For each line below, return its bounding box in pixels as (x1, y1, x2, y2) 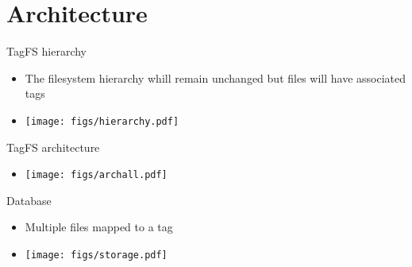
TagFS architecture (6, 138, 100, 155)
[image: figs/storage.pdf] (25, 250, 167, 261)
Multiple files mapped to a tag (25, 219, 173, 235)
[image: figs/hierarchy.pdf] (25, 115, 179, 127)
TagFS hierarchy (6, 43, 87, 60)
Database (6, 192, 52, 208)
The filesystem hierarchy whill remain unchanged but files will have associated (25, 69, 406, 86)
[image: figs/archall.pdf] (25, 169, 167, 181)
